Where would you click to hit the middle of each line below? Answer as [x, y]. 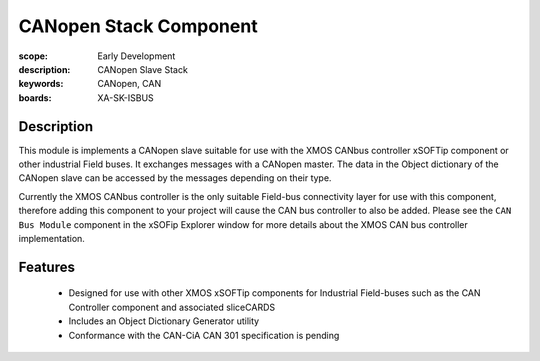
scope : [33, 56]
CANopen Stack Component [138, 26]
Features [46, 266]
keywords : [41, 84]
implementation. [51, 238]
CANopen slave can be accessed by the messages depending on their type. [175, 178]
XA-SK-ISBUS [125, 97]
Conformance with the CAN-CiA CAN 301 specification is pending [204, 335]
